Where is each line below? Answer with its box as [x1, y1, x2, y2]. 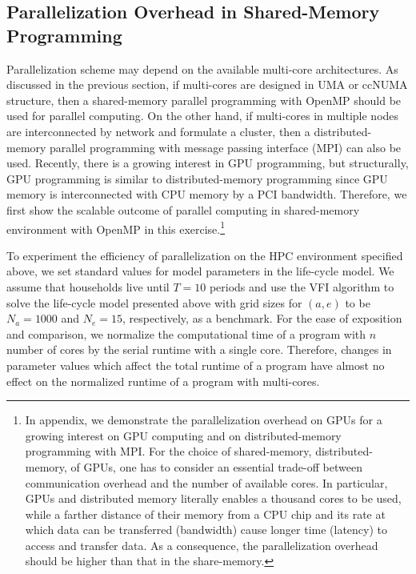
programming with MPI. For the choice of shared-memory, [25, 443, 312, 460]
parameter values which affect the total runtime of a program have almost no [6, 356, 385, 373]
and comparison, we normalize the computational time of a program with [6, 325, 366, 342]
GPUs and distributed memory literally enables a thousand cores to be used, [25, 490, 402, 507]
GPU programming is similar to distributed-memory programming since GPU [6, 170, 388, 187]
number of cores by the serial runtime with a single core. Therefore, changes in [6, 341, 392, 358]
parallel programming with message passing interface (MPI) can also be [50, 138, 402, 155]
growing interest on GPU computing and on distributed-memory [25, 427, 342, 444]
